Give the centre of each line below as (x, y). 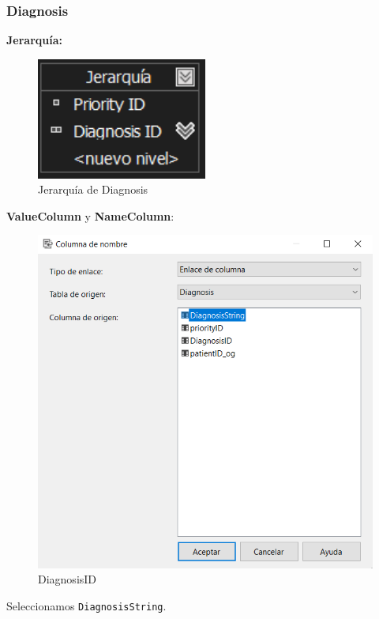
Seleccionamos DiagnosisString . (86, 605)
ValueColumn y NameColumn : (90, 215)
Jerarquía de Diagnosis (93, 189)
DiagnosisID (68, 579)
